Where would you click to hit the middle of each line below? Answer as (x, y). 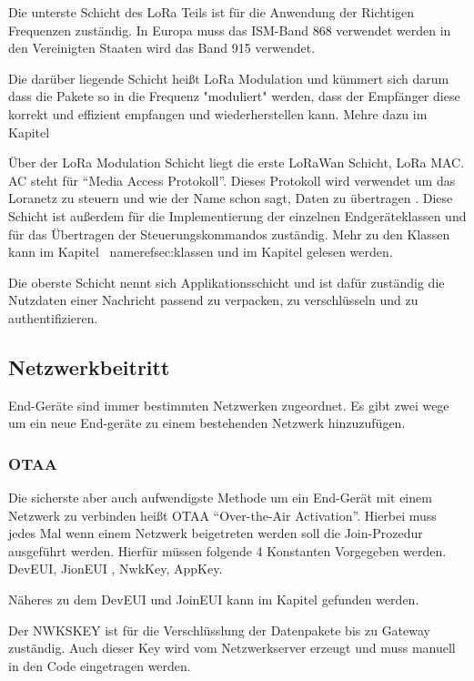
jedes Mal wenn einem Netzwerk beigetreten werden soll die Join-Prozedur (216, 533)
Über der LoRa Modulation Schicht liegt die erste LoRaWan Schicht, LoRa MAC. (237, 163)
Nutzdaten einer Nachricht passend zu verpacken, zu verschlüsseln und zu (213, 300)
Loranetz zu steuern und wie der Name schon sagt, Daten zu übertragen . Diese (231, 198)
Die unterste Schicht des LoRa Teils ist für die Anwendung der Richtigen (212, 12)
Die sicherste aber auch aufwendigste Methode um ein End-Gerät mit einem (220, 498)
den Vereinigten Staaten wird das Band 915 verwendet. (162, 48)
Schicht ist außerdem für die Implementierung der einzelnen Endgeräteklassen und (237, 215)
